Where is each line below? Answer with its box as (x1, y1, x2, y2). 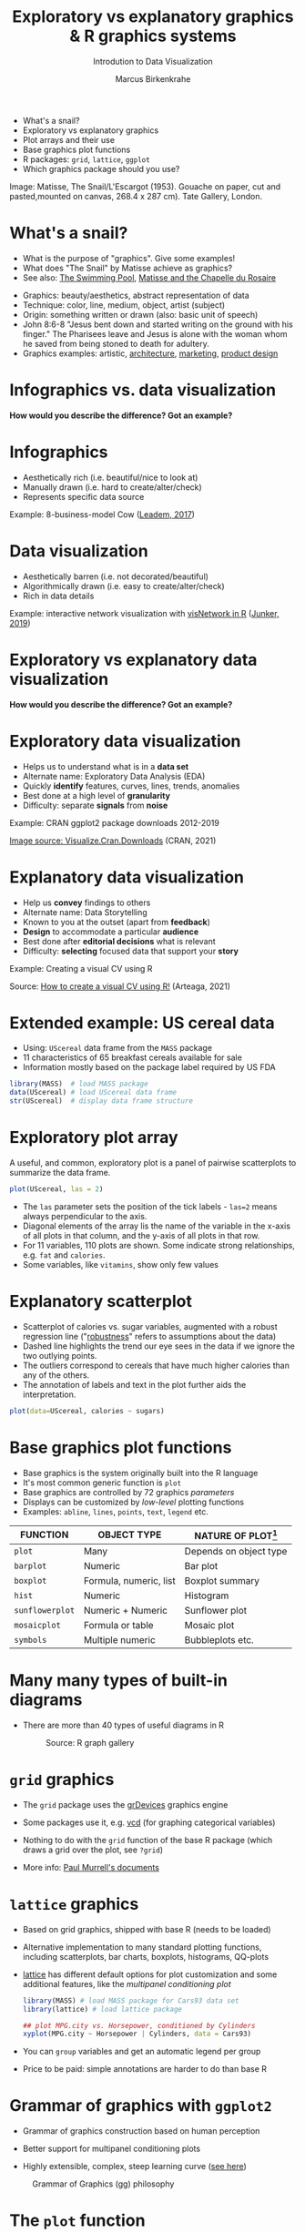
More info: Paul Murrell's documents (22, 1861, 159, 1872)
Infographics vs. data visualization (9, 380, 276, 401)
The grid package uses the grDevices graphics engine (22, 1799, 229, 1810)
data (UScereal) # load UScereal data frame (9, 1088, 178, 1097)
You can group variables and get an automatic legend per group (22, 2046, 261, 2057)
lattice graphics (9, 1894, 139, 1914)
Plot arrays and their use (22, 134, 116, 145)
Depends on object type (184, 1545, 288, 1557)
